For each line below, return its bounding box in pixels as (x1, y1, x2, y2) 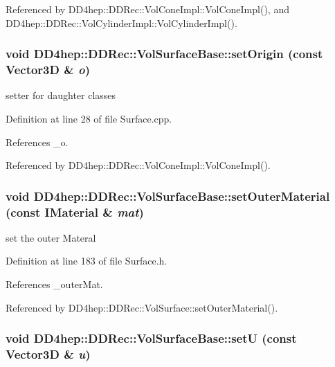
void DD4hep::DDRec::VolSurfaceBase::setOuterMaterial (6, 187, 330, 204)
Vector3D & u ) (6, 346, 91, 363)
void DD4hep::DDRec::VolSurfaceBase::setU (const (6, 330, 297, 347)
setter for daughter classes (6, 88, 116, 102)
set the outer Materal (6, 230, 96, 244)
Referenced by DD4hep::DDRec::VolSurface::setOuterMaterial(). (6, 300, 278, 314)
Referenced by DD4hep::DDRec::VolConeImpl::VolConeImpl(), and (6, 2, 289, 16)
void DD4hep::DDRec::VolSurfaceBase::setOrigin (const (6, 45, 323, 62)
